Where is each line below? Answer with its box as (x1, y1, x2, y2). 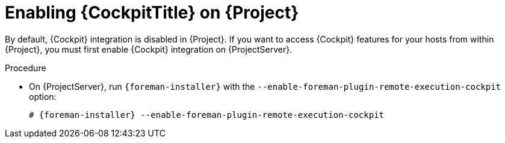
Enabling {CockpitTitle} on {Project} (5, 2, 299, 23)
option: (29, 91, 57, 102)
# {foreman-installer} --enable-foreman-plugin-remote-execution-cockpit (29, 109, 385, 120)
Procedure (5, 62, 46, 73)
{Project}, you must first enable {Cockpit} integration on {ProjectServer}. (5, 44, 293, 54)
